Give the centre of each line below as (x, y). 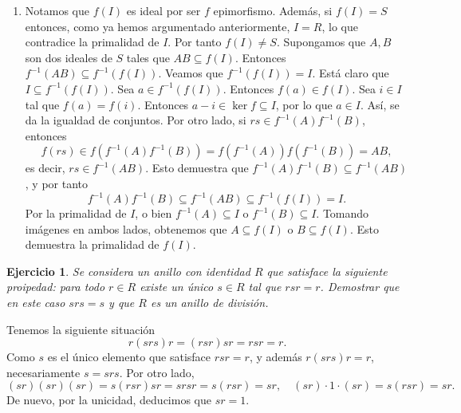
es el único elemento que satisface (129, 357)
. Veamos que (191, 73)
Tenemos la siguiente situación (81, 329)
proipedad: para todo (56, 287)
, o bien (154, 213)
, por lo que (304, 104)
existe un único (177, 287)
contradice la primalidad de (92, 42)
